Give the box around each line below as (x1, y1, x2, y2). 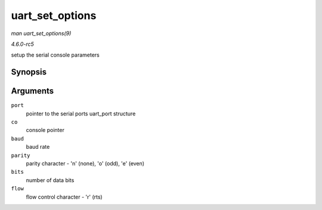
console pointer (26, 127, 65, 134)
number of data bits (26, 176, 75, 184)
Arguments (11, 86, 54, 96)
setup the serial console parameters (11, 51, 100, 59)
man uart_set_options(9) (11, 30, 72, 37)
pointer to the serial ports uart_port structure (26, 110, 136, 117)
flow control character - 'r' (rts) (26, 193, 103, 200)
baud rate (26, 143, 50, 151)
